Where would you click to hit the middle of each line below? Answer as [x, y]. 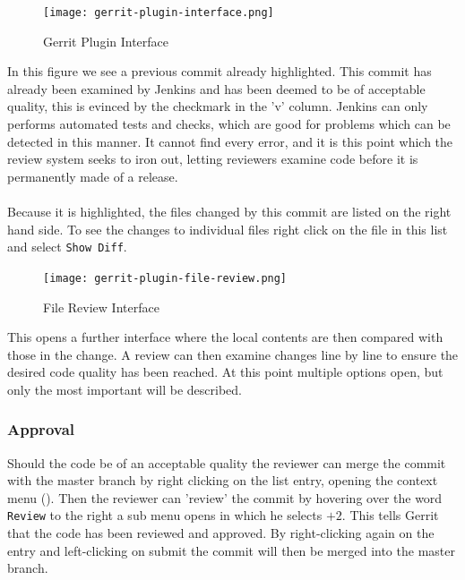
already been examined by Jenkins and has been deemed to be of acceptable [216, 88]
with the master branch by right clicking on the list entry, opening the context [223, 480]
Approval [41, 429]
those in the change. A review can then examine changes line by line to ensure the [233, 354]
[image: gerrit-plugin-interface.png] [159, 13]
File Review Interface [101, 307]
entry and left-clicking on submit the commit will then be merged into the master [231, 550]
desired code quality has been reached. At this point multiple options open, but [225, 372]
